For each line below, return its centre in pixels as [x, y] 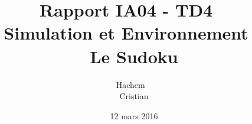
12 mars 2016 [134, 115]
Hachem [130, 84]
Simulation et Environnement [126, 33]
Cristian [134, 96]
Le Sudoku [134, 56]
